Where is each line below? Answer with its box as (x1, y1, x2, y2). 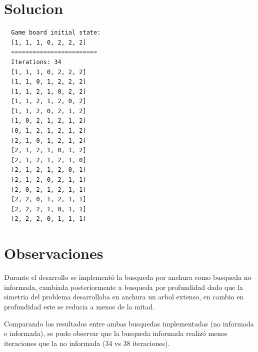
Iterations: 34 (11, 58, 61, 66)
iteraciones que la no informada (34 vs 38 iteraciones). (4, 337, 170, 348)
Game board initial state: (11, 29, 101, 37)
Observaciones (4, 243, 103, 263)
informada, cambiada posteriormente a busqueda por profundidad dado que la (4, 281, 243, 292)
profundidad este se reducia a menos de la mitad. (4, 301, 154, 311)
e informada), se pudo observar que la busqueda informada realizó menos (4, 328, 227, 338)
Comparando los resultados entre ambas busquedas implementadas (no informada (4, 318, 254, 328)
